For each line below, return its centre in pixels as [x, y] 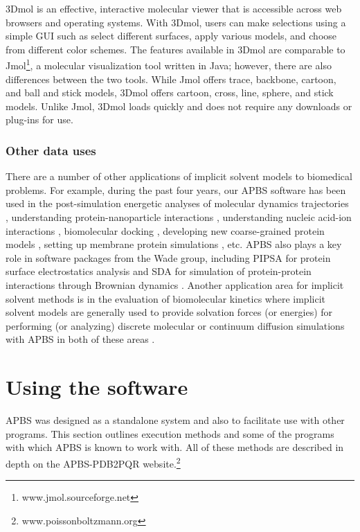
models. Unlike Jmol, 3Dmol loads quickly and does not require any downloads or [179, 106]
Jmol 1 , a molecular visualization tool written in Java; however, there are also [169, 64]
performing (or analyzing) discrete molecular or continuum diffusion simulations [175, 325]
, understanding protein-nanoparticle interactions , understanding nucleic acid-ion [179, 217]
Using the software [97, 387]
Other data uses [51, 150]
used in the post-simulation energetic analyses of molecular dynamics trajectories [177, 203]
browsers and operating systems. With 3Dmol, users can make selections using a [176, 22]
